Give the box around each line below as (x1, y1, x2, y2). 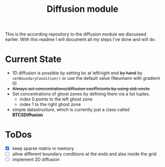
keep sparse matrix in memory (12, 145, 74, 151)
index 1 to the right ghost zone (19, 101, 81, 107)
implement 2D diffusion (12, 157, 60, 163)
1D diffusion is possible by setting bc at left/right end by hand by (12, 70, 142, 76)
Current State (5, 54, 62, 65)
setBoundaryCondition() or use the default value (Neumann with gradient (12, 75, 160, 81)
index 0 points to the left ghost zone (19, 96, 93, 102)
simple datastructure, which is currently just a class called (12, 107, 130, 113)
